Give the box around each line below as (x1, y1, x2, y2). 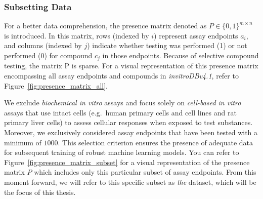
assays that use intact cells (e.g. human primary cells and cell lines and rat (4, 107, 237, 117)
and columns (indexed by (4, 40, 82, 51)
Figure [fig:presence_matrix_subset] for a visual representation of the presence (4, 156, 250, 167)
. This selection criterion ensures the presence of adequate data (58, 137, 253, 147)
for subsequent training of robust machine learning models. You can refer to (4, 147, 239, 157)
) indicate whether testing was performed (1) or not (87, 40, 247, 51)
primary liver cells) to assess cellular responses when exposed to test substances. (4, 117, 253, 128)
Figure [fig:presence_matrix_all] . (4, 80, 108, 91)
